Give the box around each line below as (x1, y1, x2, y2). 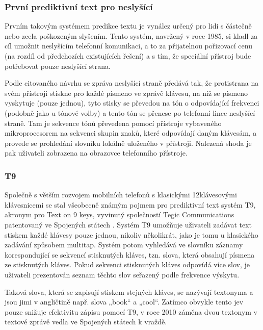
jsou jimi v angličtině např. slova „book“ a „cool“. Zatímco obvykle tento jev (5, 296, 244, 307)
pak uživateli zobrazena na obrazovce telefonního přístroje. (5, 147, 188, 158)
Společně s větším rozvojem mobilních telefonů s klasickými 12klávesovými (5, 189, 237, 200)
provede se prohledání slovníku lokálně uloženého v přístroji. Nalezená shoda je (5, 137, 252, 148)
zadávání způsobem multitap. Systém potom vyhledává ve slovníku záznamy (5, 239, 243, 250)
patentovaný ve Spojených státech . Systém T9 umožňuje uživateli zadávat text (5, 219, 252, 230)
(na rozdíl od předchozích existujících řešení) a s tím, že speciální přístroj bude (5, 50, 251, 61)
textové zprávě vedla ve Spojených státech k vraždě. (5, 316, 167, 327)
